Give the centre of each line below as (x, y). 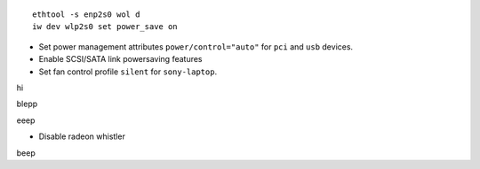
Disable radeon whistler (82, 136)
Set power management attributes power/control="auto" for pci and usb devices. (196, 46)
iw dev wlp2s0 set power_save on (105, 27)
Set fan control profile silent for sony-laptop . (128, 72)
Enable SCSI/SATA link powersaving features (121, 59)
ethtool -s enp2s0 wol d (86, 15)
